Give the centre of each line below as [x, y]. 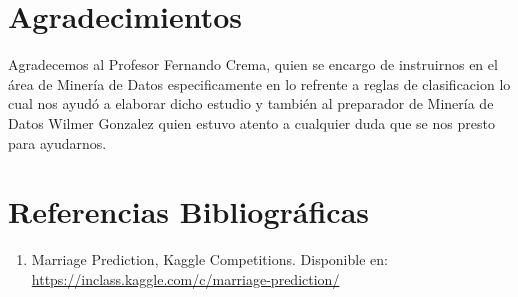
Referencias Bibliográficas [189, 211]
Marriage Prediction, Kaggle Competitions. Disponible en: [209, 259]
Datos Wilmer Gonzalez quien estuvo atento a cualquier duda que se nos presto [251, 122]
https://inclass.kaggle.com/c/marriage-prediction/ [185, 278]
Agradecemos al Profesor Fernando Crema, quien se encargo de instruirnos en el [253, 64]
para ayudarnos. [57, 142]
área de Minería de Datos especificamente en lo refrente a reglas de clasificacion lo [259, 83]
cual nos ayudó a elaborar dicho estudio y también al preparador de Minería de [251, 103]
